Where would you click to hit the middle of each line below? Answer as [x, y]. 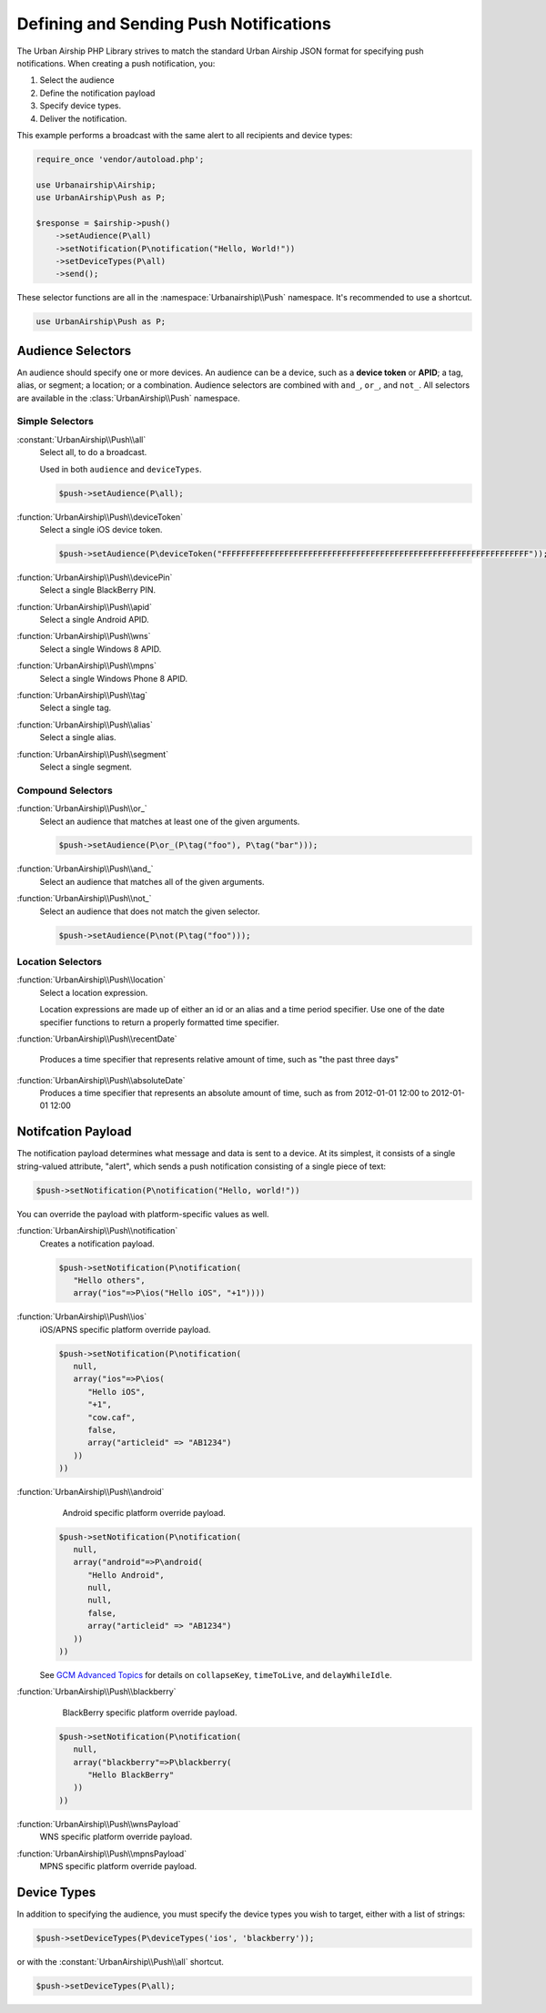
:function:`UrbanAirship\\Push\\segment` [92, 754]
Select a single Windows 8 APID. [101, 649]
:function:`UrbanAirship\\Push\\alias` [85, 725]
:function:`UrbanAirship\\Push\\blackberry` [96, 1692]
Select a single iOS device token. [101, 529]
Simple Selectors [56, 422]
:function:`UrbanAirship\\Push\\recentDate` [97, 1039]
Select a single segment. [86, 767]
